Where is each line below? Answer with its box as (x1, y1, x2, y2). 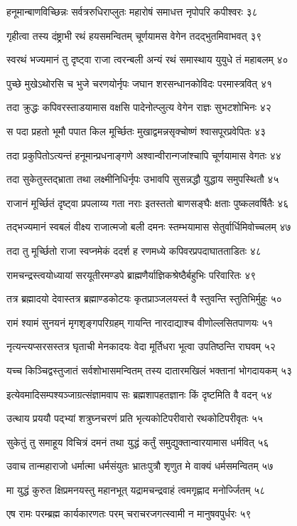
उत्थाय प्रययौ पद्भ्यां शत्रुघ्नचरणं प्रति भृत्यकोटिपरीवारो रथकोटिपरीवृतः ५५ (6, 411, 264, 426)
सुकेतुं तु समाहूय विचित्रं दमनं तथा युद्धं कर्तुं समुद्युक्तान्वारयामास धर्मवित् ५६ (6, 434, 269, 449)
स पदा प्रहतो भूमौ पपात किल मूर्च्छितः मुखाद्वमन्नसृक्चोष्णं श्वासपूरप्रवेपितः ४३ (6, 123, 266, 138)
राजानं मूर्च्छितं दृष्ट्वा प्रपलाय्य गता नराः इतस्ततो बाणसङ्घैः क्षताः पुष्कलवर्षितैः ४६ (6, 195, 289, 210)
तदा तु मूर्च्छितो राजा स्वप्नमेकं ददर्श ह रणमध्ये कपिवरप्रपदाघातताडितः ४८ (6, 243, 261, 258)
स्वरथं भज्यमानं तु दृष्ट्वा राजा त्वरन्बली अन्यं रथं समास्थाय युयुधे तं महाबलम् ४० (6, 52, 288, 67)
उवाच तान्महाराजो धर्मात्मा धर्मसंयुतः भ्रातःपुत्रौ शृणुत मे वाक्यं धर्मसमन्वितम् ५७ (6, 458, 274, 473)
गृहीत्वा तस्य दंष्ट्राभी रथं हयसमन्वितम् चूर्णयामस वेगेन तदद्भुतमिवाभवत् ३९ (6, 28, 262, 43)
